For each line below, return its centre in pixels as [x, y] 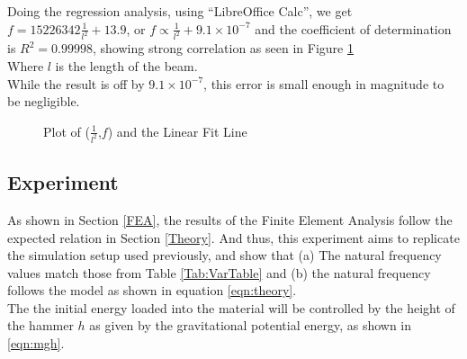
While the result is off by [76, 83]
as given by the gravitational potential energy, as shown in [251, 325]
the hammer [40, 325]
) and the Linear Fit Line [177, 131]
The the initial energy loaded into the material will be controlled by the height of [231, 307]
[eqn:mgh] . [36, 343]
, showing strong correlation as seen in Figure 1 [223, 48]
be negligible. [44, 101]
